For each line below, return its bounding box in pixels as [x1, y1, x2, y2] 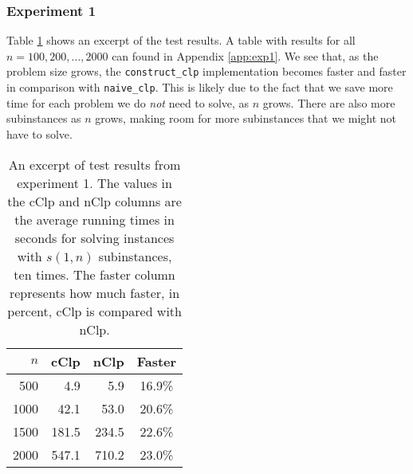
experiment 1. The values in [17, 173, 172, 192]
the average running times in [14, 210, 175, 229]
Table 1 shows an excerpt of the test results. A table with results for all [6, 32, 356, 49]
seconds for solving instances [14, 228, 175, 247]
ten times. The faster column [14, 264, 175, 284]
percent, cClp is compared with [7, 301, 182, 320]
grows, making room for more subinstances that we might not [95, 110, 397, 127]
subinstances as [6, 110, 81, 127]
